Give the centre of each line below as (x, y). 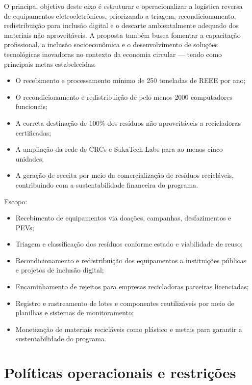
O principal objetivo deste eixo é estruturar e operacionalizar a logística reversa (123, 6)
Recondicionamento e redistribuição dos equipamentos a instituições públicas (131, 260)
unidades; (30, 158)
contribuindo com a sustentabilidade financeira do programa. (107, 184)
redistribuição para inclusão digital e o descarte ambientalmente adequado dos (121, 25)
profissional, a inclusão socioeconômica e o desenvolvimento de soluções (111, 44)
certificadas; (33, 132)
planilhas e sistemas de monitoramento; (75, 313)
